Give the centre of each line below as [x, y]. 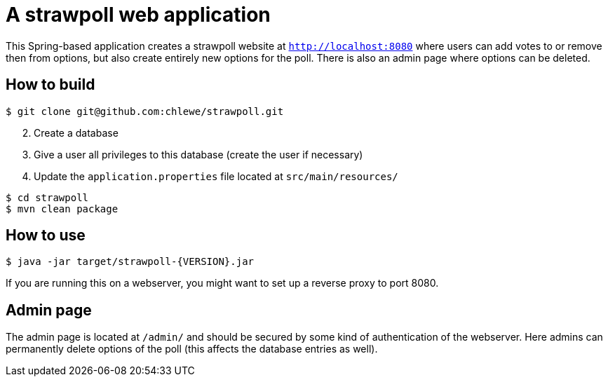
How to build [50, 85]
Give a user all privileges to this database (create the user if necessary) [198, 154]
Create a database [76, 132]
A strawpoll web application [138, 15]
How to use [46, 236]
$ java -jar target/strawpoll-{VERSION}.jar [130, 262]
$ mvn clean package [62, 209]
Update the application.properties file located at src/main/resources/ [216, 176]
